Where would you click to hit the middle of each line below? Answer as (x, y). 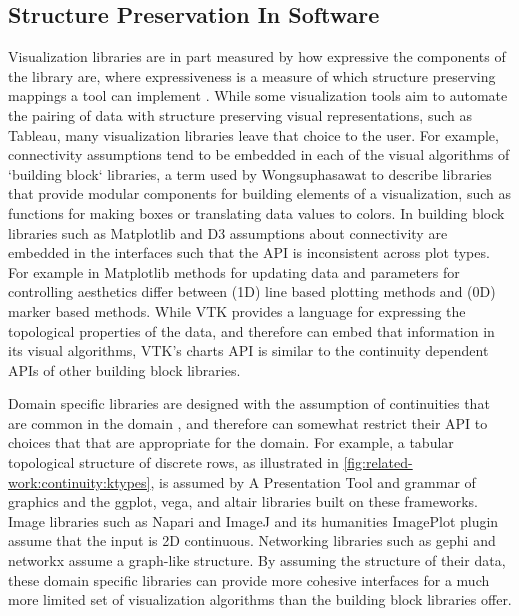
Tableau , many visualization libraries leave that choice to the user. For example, (253, 134)
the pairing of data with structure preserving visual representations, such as (240, 114)
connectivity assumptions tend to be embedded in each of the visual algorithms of (259, 154)
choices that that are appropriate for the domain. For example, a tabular (231, 442)
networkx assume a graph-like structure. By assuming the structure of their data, (257, 560)
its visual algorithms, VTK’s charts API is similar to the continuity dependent (248, 350)
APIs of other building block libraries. (124, 369)
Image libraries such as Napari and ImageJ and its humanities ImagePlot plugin (253, 520)
